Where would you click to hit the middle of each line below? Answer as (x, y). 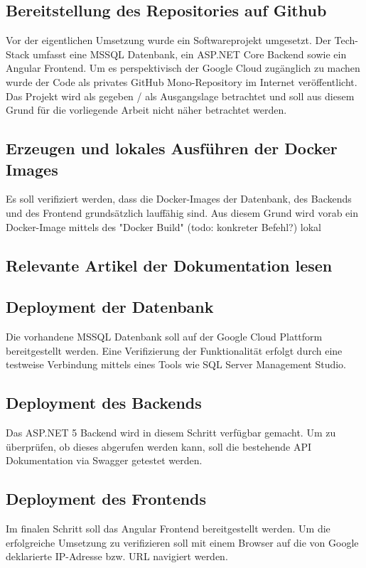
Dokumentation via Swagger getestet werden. (104, 460)
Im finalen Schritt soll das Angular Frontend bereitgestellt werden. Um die (168, 529)
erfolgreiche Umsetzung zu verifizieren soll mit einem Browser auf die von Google (182, 542)
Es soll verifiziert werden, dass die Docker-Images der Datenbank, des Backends (179, 199)
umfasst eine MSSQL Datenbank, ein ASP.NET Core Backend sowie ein (190, 54)
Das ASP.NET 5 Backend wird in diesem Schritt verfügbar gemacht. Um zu (171, 433)
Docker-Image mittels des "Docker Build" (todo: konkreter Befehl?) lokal (163, 226)
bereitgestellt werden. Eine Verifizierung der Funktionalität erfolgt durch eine (174, 350)
